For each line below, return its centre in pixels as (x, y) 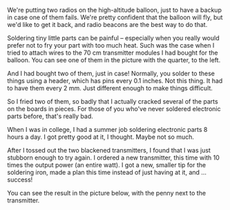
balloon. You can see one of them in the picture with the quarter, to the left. (114, 60)
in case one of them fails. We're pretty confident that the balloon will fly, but (115, 17)
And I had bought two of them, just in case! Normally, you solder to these (111, 73)
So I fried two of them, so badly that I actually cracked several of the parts (113, 102)
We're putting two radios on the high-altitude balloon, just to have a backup (115, 10)
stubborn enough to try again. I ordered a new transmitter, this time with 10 (113, 157)
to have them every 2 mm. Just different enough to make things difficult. (110, 88)
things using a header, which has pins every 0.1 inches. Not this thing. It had (115, 81)
